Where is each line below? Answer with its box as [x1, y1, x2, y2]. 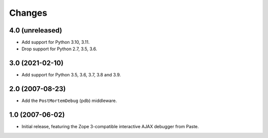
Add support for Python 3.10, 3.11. [21, 39, 90, 45]
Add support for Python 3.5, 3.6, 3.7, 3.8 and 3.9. [21, 72, 121, 78]
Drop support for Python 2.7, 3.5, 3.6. [21, 46, 97, 52]
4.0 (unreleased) [9, 26, 63, 34]
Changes [9, 7, 47, 18]
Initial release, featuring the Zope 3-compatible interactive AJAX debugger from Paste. [21, 124, 199, 130]
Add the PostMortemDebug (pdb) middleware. [21, 98, 117, 103]
